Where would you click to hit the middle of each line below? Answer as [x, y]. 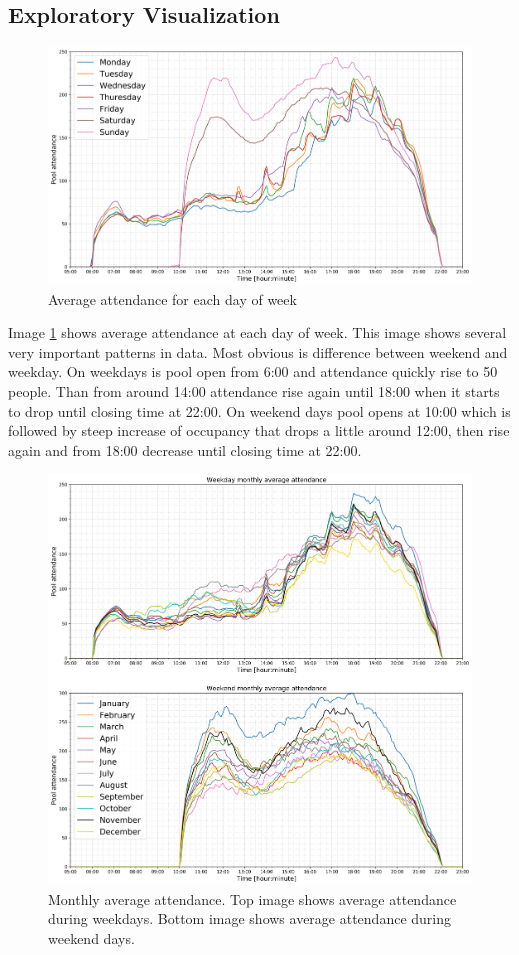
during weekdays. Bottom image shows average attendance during [250, 918]
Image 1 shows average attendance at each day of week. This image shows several [257, 332]
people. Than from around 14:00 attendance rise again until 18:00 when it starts [254, 391]
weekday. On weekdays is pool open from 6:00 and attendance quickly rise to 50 [253, 371]
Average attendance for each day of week [172, 298]
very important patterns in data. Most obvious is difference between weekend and [258, 351]
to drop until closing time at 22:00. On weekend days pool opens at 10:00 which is [259, 410]
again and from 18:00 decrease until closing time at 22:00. [185, 449]
